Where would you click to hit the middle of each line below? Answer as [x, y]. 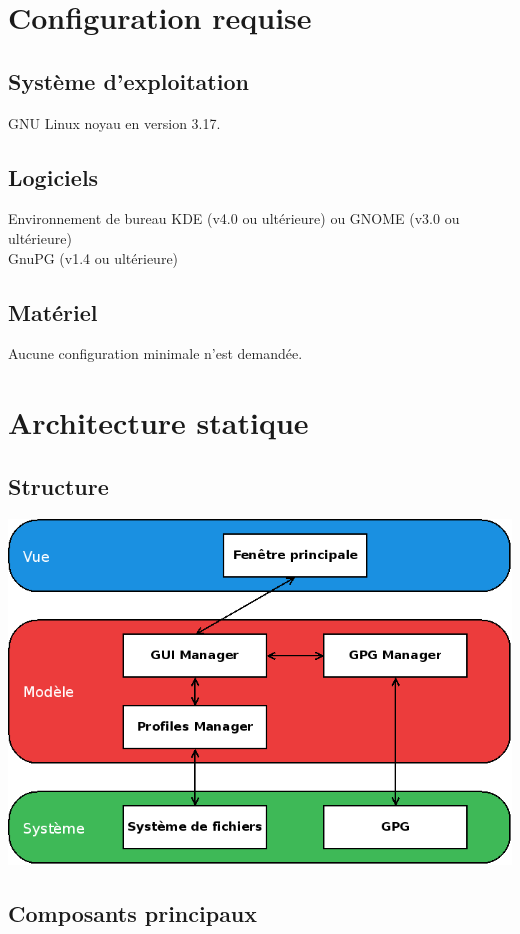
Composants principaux [133, 913]
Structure [58, 485]
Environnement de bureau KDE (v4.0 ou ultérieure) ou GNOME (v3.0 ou [234, 218]
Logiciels [53, 176]
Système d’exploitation [128, 80]
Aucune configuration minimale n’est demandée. [155, 353]
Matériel [53, 311]
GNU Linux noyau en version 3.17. [114, 122]
